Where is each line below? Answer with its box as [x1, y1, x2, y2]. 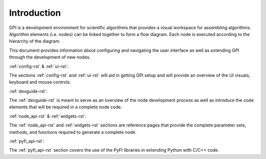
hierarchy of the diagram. [9, 38, 61, 44]
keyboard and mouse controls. [9, 79, 71, 85]
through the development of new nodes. [9, 54, 91, 60]
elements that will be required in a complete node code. [9, 104, 123, 110]
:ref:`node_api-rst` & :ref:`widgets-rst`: [9, 113, 87, 119]
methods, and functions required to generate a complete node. [9, 129, 137, 135]
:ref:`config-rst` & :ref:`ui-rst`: [9, 63, 69, 69]
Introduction [9, 7, 61, 18]
